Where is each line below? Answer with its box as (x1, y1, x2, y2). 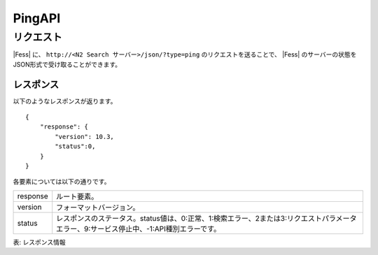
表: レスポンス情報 (13, 238, 66, 246)
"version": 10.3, (55, 133, 115, 140)
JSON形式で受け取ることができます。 (13, 60, 122, 68)
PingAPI (13, 10, 61, 26)
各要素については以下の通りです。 (13, 177, 111, 186)
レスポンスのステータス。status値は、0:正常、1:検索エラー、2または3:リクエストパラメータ (56, 213, 357, 223)
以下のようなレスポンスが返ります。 (13, 96, 117, 105)
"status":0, (55, 143, 96, 150)
